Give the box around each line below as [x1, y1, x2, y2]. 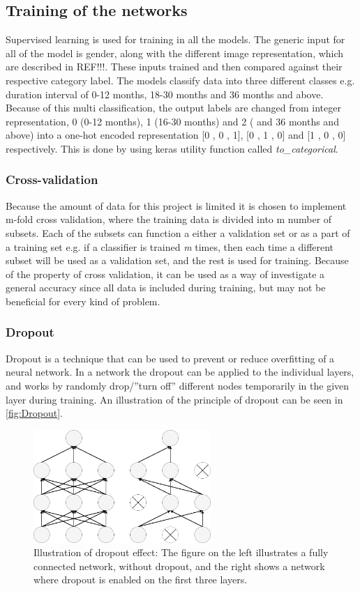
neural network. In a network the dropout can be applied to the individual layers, [6, 364, 354, 379]
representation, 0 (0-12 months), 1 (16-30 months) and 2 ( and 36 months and [6, 114, 339, 128]
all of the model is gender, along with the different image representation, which [6, 45, 344, 60]
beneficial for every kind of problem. [6, 293, 160, 308]
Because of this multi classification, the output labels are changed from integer [6, 100, 341, 115]
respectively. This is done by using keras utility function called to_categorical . [6, 141, 338, 155]
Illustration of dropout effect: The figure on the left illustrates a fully [33, 545, 329, 560]
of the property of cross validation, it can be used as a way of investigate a [6, 266, 325, 281]
